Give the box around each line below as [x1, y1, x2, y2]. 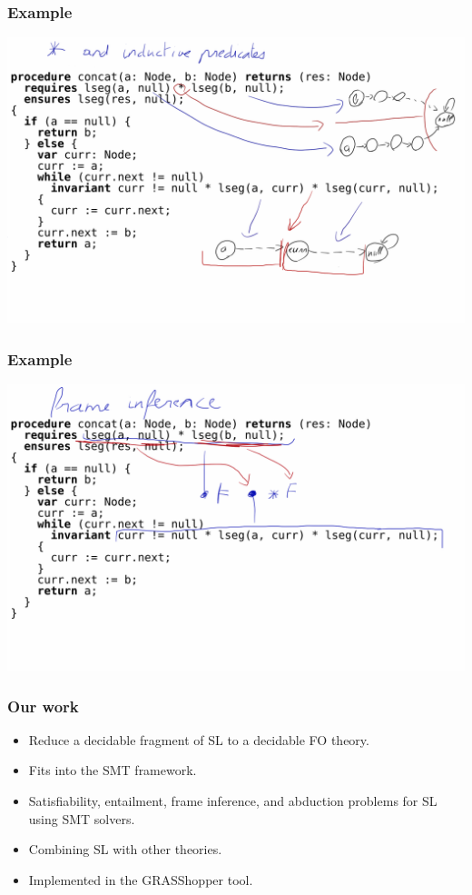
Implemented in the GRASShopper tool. [28, 870, 253, 889]
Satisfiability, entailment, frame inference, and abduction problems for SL [28, 791, 438, 810]
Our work [7, 694, 79, 717]
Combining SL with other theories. [28, 840, 222, 859]
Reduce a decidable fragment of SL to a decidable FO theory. [28, 730, 369, 749]
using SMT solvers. [28, 809, 135, 828]
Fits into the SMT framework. [28, 761, 197, 780]
